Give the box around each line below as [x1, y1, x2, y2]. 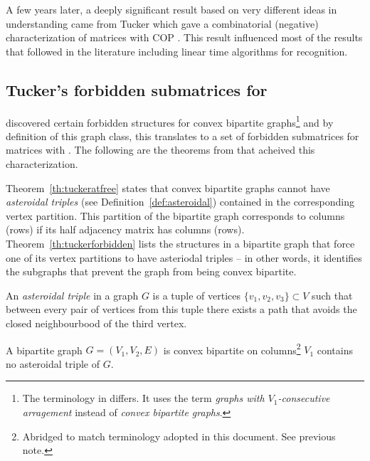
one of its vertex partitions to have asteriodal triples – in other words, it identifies [6, 250, 362, 265]
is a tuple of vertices [152, 287, 241, 302]
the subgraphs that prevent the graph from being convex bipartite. [6, 264, 297, 279]
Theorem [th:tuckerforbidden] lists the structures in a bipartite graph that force [6, 235, 355, 250]
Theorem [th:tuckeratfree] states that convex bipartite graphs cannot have [6, 180, 330, 195]
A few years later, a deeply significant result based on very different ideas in [6, 2, 337, 16]
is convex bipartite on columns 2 [163, 340, 301, 357]
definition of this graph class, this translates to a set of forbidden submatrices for [6, 128, 359, 143]
